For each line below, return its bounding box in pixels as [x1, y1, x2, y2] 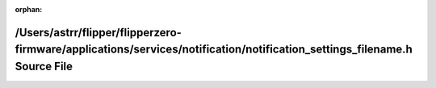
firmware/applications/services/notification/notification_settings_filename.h [15, 43, 413, 57]
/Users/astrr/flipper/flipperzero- [15, 25, 182, 40]
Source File [15, 60, 73, 73]
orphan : [15, 5, 43, 14]
